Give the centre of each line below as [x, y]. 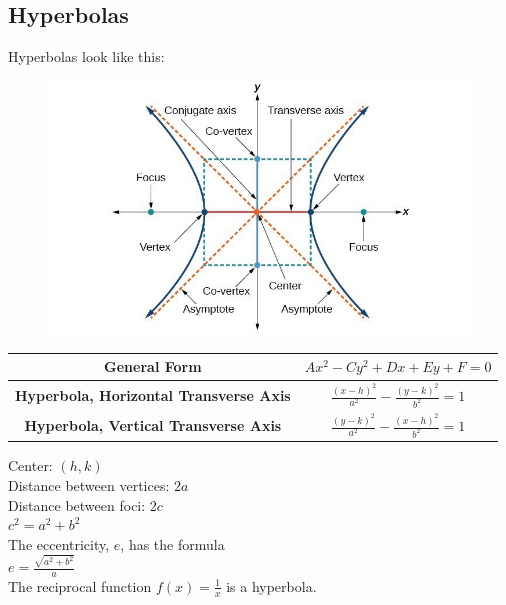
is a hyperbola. [271, 585]
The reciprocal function [80, 585]
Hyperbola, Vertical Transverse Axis [153, 424]
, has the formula [172, 543]
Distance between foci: [77, 504]
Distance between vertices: [89, 485]
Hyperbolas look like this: [86, 56]
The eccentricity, [59, 543]
